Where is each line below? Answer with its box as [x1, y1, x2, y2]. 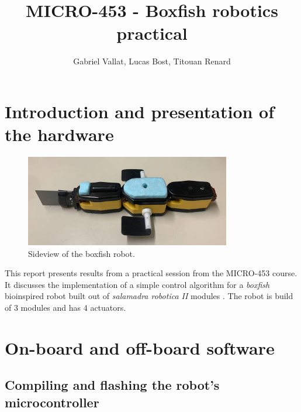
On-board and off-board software [5, 335, 275, 359]
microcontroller [5, 393, 99, 411]
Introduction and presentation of [5, 99, 275, 123]
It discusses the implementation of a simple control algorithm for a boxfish [5, 278, 270, 290]
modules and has [20, 301, 81, 314]
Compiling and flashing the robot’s [5, 376, 220, 394]
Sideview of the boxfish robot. [28, 247, 135, 259]
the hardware [5, 122, 114, 146]
